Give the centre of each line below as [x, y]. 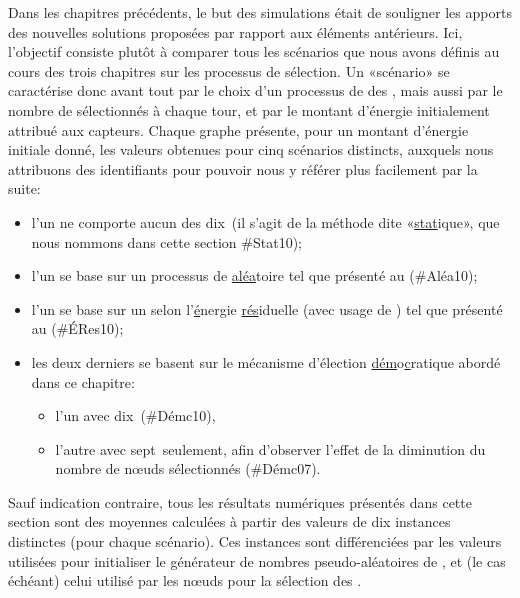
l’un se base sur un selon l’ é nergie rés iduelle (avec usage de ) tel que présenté [267, 308]
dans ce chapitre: [83, 381]
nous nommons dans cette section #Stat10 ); [166, 241]
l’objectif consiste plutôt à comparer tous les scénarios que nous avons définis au [254, 51]
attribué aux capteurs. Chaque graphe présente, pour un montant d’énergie [238, 129]
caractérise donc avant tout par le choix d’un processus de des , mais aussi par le [255, 90]
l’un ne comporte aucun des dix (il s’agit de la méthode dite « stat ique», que [265, 221]
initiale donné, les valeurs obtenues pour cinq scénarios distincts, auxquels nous [251, 149]
